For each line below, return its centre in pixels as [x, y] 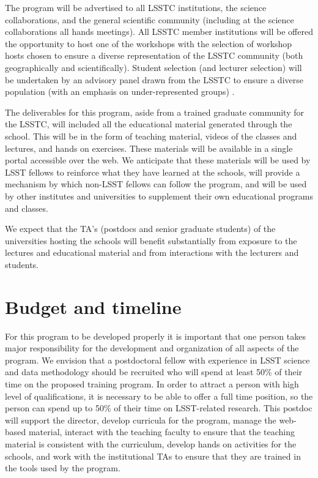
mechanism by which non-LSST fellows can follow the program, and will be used [156, 184]
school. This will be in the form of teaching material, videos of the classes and [151, 136]
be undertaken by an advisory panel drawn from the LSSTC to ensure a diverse [154, 79]
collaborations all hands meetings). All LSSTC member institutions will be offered [159, 32]
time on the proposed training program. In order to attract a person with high [152, 383]
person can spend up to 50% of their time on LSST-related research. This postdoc [159, 408]
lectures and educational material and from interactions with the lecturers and [152, 252]
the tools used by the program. [63, 468]
